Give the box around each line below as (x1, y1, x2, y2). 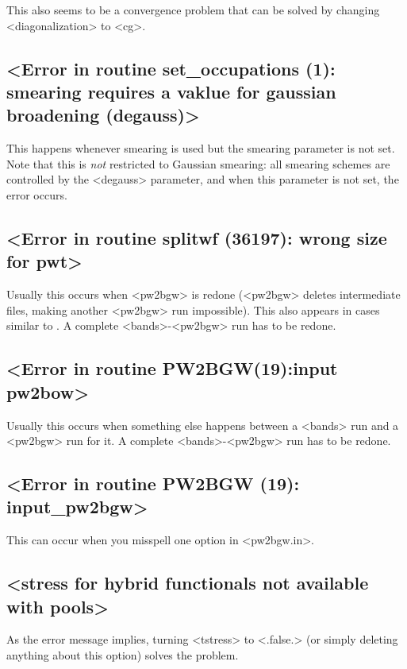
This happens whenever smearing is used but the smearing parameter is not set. (6, 140, 395, 157)
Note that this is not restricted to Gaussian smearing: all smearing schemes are (6, 155, 390, 172)
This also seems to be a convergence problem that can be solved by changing (6, 2, 380, 17)
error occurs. (6, 186, 67, 203)
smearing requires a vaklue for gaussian (6, 79, 336, 103)
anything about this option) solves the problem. (6, 647, 239, 663)
